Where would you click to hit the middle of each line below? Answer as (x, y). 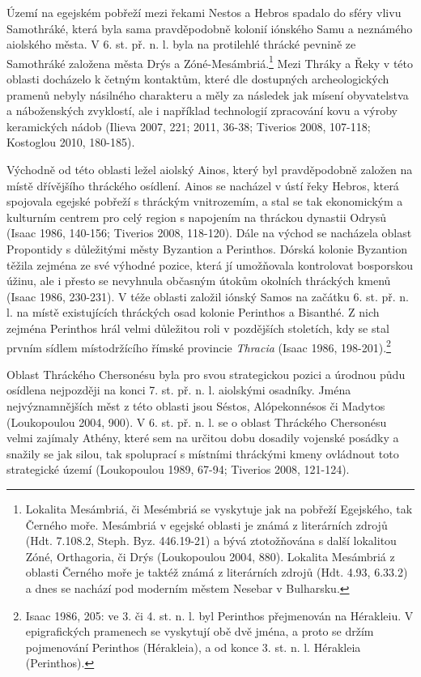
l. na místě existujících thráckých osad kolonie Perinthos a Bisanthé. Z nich (193, 312)
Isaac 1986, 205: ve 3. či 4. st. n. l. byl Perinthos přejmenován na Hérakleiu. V (219, 615)
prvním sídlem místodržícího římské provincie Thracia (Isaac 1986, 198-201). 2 (199, 346)
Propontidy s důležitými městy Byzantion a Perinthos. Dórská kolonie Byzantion (207, 248)
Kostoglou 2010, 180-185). (71, 142)
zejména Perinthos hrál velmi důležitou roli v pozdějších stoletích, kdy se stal (198, 328)
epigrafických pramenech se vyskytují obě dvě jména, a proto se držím (200, 631)
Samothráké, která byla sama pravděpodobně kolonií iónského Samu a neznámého (210, 28)
